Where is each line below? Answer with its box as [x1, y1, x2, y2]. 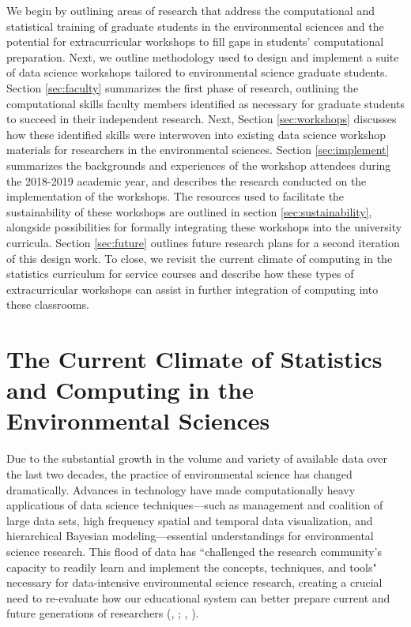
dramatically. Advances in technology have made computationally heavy [6, 481, 356, 497]
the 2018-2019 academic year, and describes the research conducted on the [6, 172, 367, 189]
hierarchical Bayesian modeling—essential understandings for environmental [6, 528, 374, 544]
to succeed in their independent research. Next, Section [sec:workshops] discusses [6, 111, 397, 127]
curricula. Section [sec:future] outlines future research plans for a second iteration [6, 234, 400, 250]
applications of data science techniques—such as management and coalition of [6, 497, 383, 513]
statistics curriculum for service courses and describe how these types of [6, 265, 354, 282]
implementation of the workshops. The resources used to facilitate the [6, 188, 345, 205]
